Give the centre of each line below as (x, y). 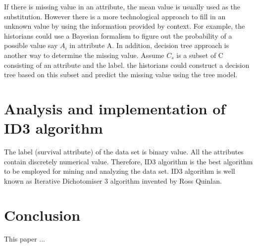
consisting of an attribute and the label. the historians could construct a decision (127, 65)
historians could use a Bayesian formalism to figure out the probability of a (118, 35)
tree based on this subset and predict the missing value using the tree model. (121, 74)
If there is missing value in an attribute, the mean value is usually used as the (122, 6)
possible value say (31, 45)
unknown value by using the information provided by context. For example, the (125, 26)
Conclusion (42, 215)
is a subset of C (200, 55)
